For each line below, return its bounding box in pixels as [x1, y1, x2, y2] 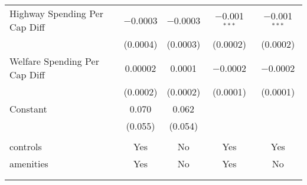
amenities [9, 157, 48, 170]
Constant [9, 102, 47, 115]
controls [9, 140, 42, 153]
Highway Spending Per [9, 6, 103, 20]
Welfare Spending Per [9, 54, 99, 68]
